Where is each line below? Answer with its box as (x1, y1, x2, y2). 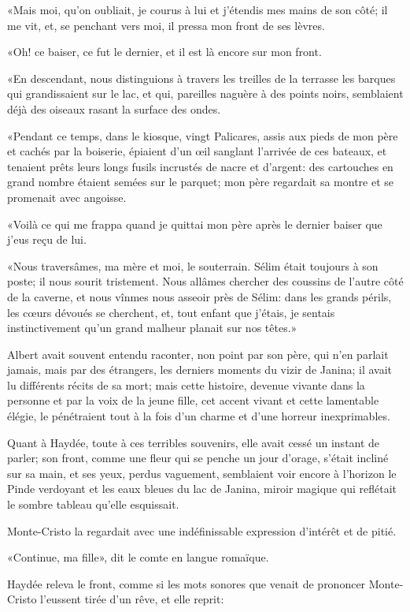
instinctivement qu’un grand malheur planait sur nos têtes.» (7, 319, 297, 336)
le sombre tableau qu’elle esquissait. (7, 496, 179, 513)
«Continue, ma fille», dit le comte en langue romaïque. (7, 549, 269, 565)
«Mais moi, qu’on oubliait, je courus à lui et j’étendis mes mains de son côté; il (7, 2, 388, 17)
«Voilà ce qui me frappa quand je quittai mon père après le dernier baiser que (7, 215, 382, 232)
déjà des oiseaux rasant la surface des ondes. (7, 100, 221, 117)
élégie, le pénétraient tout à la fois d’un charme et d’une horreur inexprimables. (7, 408, 390, 424)
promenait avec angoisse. (7, 188, 127, 205)
